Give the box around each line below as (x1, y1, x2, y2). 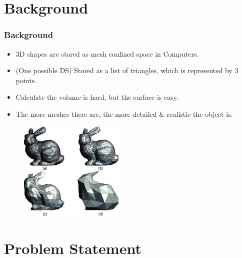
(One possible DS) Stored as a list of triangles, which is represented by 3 (15, 65, 238, 76)
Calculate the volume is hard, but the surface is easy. (15, 92, 178, 102)
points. (15, 75, 37, 85)
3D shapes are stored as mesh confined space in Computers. (15, 48, 199, 59)
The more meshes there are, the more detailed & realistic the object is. (15, 108, 233, 119)
